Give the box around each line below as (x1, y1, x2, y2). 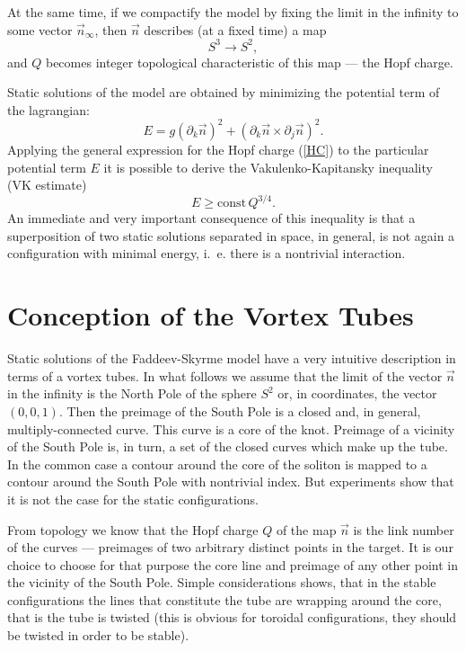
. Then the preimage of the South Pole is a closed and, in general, (58, 401, 421, 420)
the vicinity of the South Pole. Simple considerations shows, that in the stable (7, 573, 436, 592)
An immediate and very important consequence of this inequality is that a (7, 209, 416, 227)
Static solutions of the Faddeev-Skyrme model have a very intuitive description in (7, 349, 456, 368)
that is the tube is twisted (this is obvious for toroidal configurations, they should (7, 608, 457, 627)
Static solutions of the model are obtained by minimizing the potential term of (7, 83, 440, 102)
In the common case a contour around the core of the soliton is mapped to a (7, 454, 427, 473)
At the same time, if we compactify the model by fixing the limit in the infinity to (7, 3, 459, 21)
